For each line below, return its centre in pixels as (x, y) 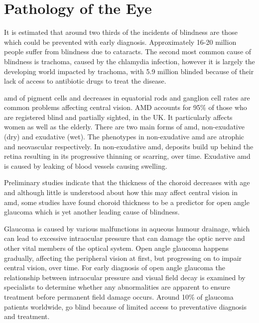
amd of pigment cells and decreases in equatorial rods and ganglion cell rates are (127, 97)
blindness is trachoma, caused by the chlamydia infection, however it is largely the (129, 61)
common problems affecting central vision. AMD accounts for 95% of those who (126, 107)
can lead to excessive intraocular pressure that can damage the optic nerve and (125, 238)
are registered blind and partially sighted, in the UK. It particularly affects (118, 117)
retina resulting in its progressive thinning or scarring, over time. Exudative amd (127, 156)
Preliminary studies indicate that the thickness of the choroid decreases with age (127, 182)
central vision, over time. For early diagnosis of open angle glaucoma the (115, 268)
